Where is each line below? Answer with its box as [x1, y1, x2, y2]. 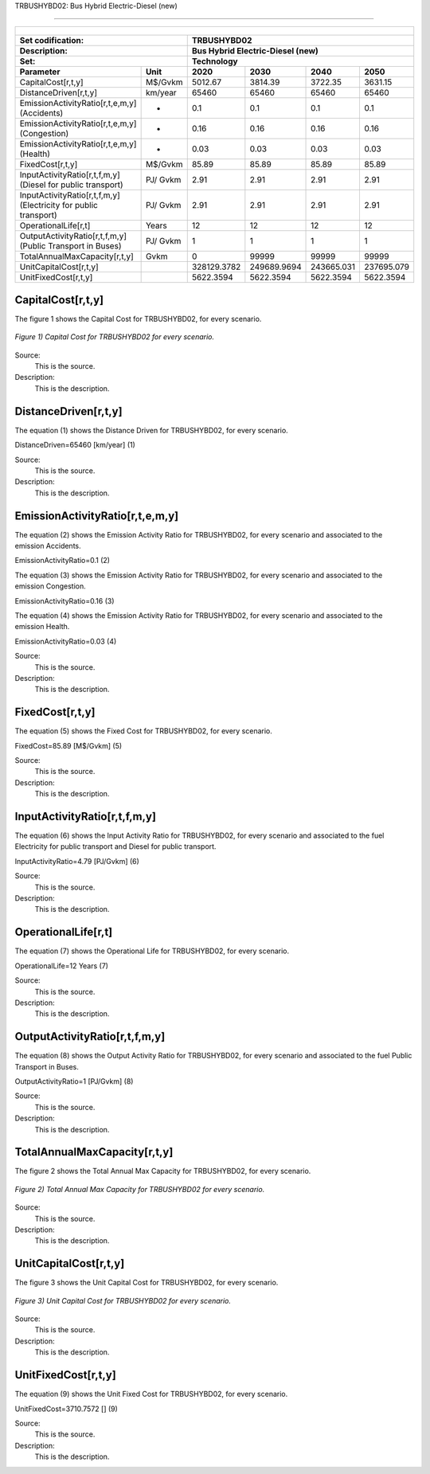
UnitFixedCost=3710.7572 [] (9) [14, 1404, 119, 1413]
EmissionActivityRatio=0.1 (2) [14, 556, 111, 565]
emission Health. [14, 622, 70, 631]
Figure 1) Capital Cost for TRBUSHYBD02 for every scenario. [14, 332, 215, 342]
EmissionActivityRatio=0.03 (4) [14, 636, 117, 646]
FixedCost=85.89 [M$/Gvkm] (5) [14, 741, 123, 750]
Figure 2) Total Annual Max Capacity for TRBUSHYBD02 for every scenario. [14, 1184, 265, 1194]
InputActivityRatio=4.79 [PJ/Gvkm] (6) [14, 856, 139, 866]
